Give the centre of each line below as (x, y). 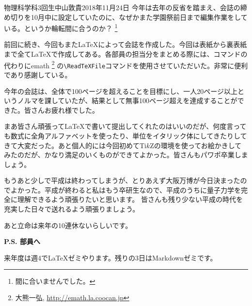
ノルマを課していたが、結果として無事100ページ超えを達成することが (127, 100)
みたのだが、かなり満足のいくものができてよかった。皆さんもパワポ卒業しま (126, 155)
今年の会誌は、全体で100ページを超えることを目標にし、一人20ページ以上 (121, 91)
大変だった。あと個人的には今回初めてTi (82, 145)
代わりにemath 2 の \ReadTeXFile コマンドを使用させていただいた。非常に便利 (126, 64)
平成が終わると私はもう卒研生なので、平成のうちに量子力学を (143, 190)
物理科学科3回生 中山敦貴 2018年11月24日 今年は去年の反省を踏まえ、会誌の (122, 7)
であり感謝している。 (38, 74)
